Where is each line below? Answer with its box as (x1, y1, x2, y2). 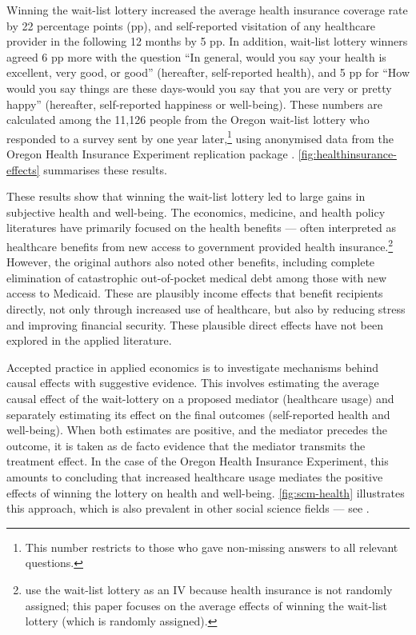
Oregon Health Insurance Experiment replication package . (6, 146, 295, 162)
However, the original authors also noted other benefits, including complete (6, 254, 375, 270)
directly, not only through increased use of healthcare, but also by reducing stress (6, 301, 406, 317)
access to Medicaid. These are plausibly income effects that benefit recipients (6, 285, 383, 302)
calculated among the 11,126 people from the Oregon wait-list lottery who (6, 111, 370, 128)
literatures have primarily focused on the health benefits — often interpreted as (6, 219, 397, 236)
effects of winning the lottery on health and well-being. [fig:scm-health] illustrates (6, 484, 405, 501)
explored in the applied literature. (6, 332, 172, 349)
